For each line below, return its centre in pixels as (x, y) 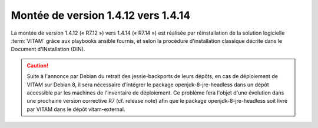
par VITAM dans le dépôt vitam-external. (76, 109)
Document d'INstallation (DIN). (48, 49)
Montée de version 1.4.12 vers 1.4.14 (101, 15)
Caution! (38, 65)
